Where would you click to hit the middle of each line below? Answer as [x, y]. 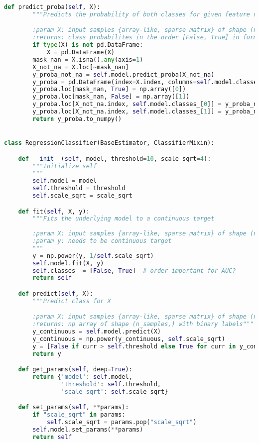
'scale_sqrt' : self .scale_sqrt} [115, 391]
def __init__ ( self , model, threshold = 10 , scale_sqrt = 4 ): [115, 159]
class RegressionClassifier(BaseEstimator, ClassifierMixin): [109, 143]
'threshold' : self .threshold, [111, 384]
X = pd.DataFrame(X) [80, 53]
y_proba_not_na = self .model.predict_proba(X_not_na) [124, 74]
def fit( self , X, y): [54, 211]
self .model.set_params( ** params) [88, 430]
